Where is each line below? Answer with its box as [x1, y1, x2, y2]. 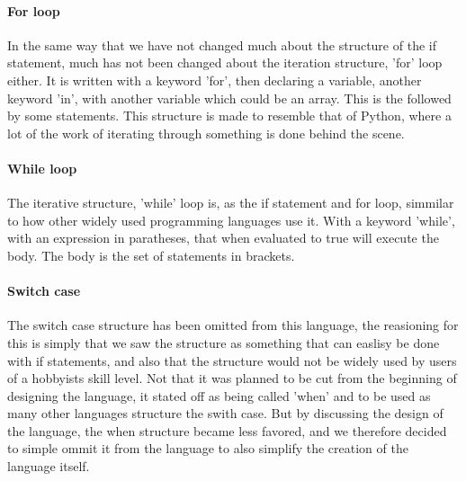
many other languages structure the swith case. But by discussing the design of [7, 404, 444, 423]
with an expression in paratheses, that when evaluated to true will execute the [7, 228, 439, 247]
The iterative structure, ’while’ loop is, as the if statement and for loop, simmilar [7, 193, 454, 212]
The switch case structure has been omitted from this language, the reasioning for [7, 316, 459, 334]
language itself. [7, 457, 90, 476]
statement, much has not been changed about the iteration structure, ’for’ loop [7, 53, 443, 72]
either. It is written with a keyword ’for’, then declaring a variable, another [7, 70, 422, 89]
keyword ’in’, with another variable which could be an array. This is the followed [7, 88, 452, 107]
